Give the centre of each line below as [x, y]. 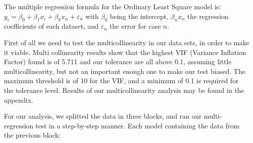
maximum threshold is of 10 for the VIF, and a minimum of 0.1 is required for [121, 80]
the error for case [135, 26]
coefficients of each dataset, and [51, 26]
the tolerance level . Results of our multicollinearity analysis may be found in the [124, 90]
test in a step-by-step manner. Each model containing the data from [137, 125]
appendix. [19, 99]
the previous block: [32, 135]
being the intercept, [139, 16]
